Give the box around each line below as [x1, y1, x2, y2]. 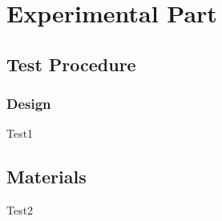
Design [6, 94, 51, 114]
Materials [6, 164, 87, 189]
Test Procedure [6, 51, 136, 76]
